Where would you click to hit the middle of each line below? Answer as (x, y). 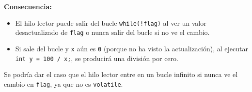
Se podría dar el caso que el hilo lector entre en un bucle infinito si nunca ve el (121, 74)
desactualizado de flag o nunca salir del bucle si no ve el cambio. (112, 32)
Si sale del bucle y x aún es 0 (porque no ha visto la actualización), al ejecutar (132, 48)
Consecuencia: (28, 6)
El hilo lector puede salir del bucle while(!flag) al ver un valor (111, 23)
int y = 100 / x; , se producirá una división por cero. (97, 58)
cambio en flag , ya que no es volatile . (63, 84)
